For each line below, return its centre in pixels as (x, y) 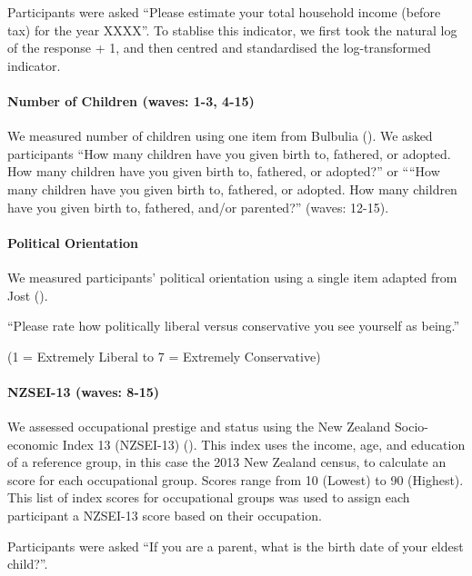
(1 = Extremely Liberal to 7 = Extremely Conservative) (164, 356)
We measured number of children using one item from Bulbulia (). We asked (220, 136)
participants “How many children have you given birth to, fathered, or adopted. (229, 153)
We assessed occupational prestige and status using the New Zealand (199, 427)
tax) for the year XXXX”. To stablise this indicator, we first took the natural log (232, 30)
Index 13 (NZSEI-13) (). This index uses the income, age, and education (264, 444)
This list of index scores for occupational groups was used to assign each (209, 497)
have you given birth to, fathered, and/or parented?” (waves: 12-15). (198, 207)
